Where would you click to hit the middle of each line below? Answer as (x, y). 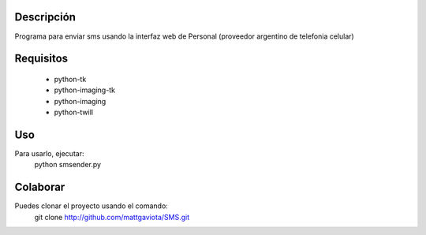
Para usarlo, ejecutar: (49, 153)
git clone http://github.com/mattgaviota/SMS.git (112, 217)
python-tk (70, 79)
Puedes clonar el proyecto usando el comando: (92, 206)
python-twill (74, 112)
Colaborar (40, 187)
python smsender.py (68, 165)
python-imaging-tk (85, 90)
